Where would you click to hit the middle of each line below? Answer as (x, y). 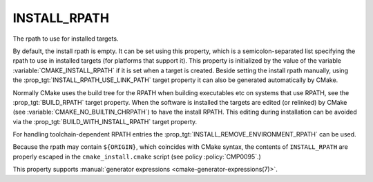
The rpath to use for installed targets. (66, 39)
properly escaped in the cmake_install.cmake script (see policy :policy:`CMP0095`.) (137, 156)
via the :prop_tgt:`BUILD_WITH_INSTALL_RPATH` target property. (105, 121)
